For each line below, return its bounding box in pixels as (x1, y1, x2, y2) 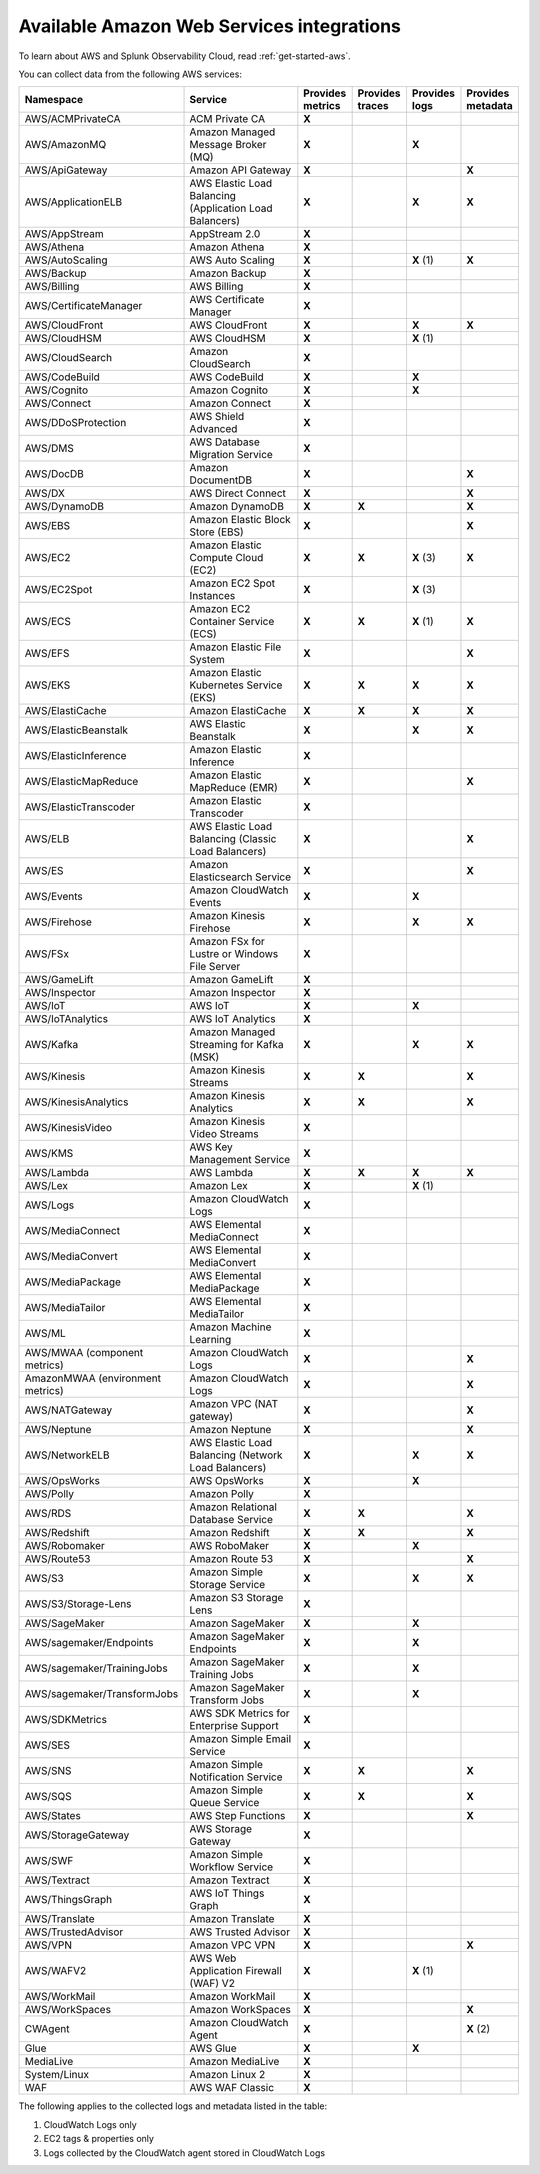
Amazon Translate (189, 1912, 275, 1926)
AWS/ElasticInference (24, 749, 127, 763)
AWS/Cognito (24, 383, 89, 397)
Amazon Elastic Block (189, 513, 292, 527)
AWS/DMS (24, 441, 74, 455)
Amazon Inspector (189, 986, 276, 1000)
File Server (189, 960, 241, 974)
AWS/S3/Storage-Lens (24, 1597, 132, 1611)
